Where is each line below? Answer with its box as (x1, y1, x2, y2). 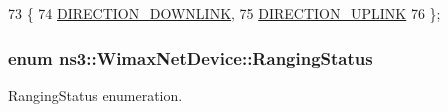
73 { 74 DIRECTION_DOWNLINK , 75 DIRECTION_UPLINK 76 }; (8, 3, 441, 23)
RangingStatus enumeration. (8, 84, 183, 105)
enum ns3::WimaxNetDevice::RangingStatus (8, 45, 373, 70)
